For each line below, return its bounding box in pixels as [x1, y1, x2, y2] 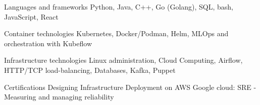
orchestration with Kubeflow [4, 38, 92, 48]
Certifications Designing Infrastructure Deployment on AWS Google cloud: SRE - [4, 81, 256, 92]
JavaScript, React [4, 11, 59, 22]
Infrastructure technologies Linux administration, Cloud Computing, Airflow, [4, 55, 243, 65]
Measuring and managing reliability [4, 91, 114, 102]
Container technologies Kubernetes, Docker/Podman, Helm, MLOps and [4, 28, 229, 39]
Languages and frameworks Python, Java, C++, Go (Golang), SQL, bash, [4, 2, 234, 12]
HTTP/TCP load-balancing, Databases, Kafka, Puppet [4, 64, 176, 75]
